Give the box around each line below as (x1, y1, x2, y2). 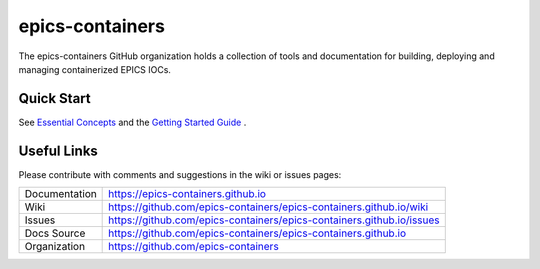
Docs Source (24, 226, 86, 240)
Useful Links (18, 142, 99, 159)
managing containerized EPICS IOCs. (18, 63, 172, 75)
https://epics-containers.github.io (108, 187, 267, 201)
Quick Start (18, 90, 91, 107)
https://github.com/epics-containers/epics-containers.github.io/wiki (108, 200, 429, 214)
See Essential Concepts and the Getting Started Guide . (18, 116, 247, 128)
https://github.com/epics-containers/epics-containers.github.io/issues (108, 213, 440, 227)
